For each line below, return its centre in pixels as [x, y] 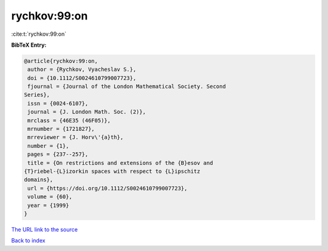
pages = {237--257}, [58, 154]
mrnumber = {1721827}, [61, 129]
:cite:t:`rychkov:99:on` [39, 34]
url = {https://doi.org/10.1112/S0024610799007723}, [108, 188]
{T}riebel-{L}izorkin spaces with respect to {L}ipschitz [112, 171]
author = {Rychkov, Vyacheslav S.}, [82, 69]
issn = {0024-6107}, [58, 103]
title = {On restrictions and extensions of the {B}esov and [120, 163]
